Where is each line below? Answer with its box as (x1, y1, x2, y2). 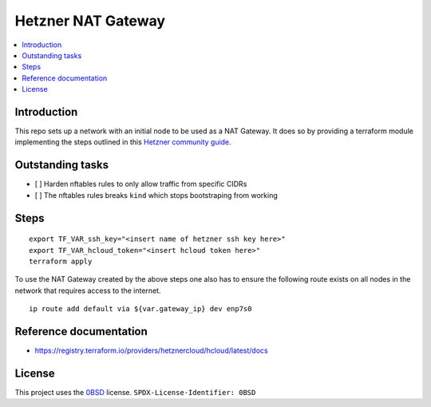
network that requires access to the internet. (14, 286, 161, 295)
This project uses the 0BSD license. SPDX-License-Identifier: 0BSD (14, 387, 256, 397)
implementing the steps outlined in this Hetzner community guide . (14, 137, 231, 147)
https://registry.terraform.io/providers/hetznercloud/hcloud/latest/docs (34, 346, 268, 355)
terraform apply (29, 256, 93, 266)
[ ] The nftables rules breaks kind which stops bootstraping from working (34, 190, 279, 200)
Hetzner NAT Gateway (14, 12, 166, 30)
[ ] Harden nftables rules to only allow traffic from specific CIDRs (34, 180, 247, 189)
